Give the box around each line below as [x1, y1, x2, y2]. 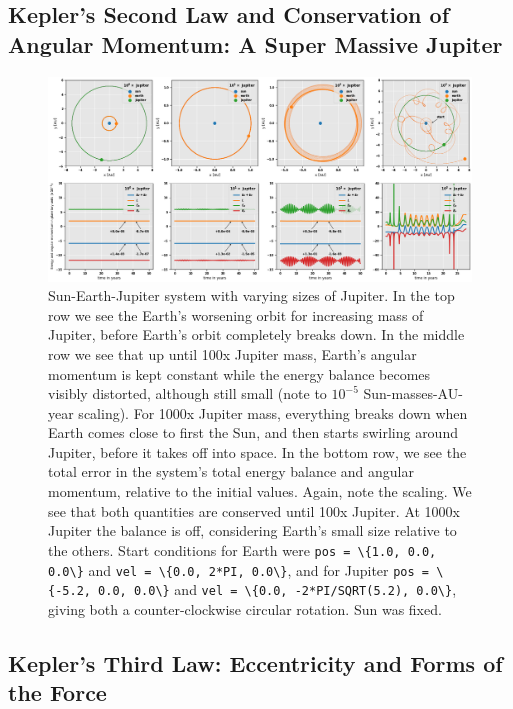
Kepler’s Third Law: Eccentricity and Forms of [8, 647, 503, 678]
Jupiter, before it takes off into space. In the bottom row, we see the [48, 441, 467, 462]
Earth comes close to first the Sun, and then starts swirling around [48, 422, 458, 443]
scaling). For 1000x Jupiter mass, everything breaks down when [78, 402, 468, 423]
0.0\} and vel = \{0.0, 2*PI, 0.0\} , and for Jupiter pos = [48, 559, 429, 580]
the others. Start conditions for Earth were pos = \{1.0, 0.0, [48, 539, 437, 560]
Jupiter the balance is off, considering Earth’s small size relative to [48, 520, 457, 541]
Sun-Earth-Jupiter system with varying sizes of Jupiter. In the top [48, 285, 455, 306]
